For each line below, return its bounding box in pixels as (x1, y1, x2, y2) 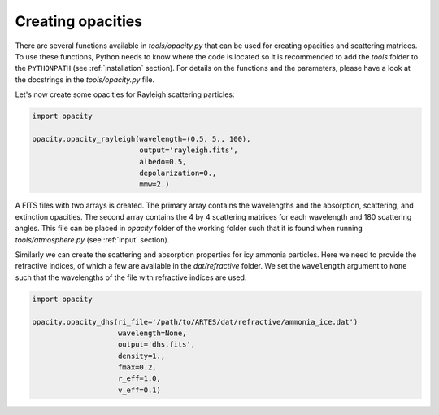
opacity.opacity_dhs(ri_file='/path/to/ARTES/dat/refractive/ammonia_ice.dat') (32, 317, 359, 326)
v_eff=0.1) (118, 385, 162, 395)
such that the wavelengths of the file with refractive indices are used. (15, 273, 247, 282)
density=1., (118, 351, 166, 360)
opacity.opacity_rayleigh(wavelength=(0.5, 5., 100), (32, 134, 251, 143)
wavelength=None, (118, 328, 187, 338)
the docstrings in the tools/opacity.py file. (15, 74, 154, 85)
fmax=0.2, (118, 363, 158, 372)
